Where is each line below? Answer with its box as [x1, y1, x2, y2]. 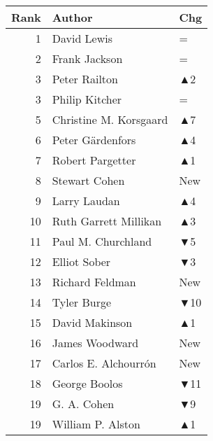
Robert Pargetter [52, 152, 136, 168]
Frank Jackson [52, 50, 123, 66]
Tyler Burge [52, 294, 112, 310]
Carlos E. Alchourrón [52, 355, 156, 371]
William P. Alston [52, 416, 140, 432]
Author [52, 9, 93, 25]
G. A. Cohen [52, 395, 115, 412]
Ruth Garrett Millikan [52, 213, 162, 229]
